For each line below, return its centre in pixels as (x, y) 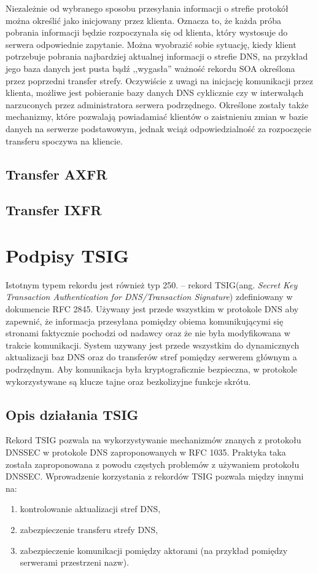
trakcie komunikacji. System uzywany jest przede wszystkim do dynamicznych (153, 345)
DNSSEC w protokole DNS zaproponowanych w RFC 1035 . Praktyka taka (146, 452)
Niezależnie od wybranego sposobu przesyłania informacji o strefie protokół (147, 8)
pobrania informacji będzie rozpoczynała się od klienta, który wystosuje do (147, 32)
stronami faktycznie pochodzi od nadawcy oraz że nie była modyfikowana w (148, 333)
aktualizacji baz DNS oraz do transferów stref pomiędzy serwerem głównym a (151, 357)
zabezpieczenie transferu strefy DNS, (89, 529)
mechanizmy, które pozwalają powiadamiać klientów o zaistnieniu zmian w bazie (157, 117)
